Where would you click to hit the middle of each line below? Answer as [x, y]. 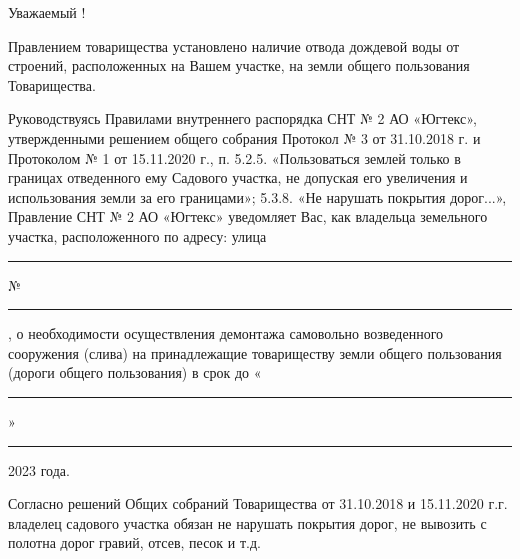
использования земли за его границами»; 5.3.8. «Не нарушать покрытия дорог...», [257, 196]
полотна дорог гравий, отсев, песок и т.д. [135, 542]
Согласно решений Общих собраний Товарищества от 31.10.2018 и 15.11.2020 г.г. [258, 503]
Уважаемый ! [47, 12]
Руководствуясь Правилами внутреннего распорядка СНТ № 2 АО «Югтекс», [242, 118]
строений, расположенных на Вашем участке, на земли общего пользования [239, 65]
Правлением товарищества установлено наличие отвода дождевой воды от [234, 45]
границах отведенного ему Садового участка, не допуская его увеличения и [238, 177]
